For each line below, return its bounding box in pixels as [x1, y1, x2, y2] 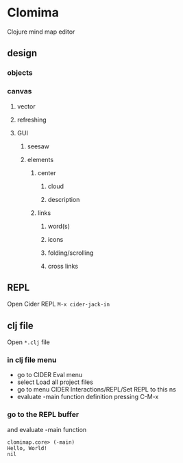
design [7, 47, 38, 59]
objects [7, 68, 33, 78]
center [37, 168, 56, 177]
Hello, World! [7, 444, 48, 451]
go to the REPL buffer [7, 410, 80, 420]
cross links [47, 262, 79, 270]
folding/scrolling [47, 249, 94, 257]
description [47, 195, 80, 203]
